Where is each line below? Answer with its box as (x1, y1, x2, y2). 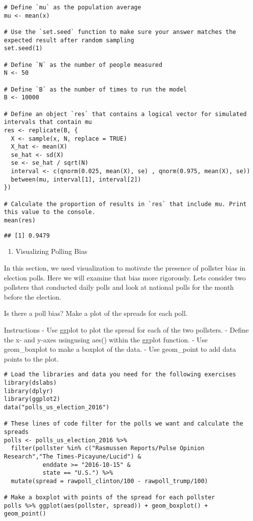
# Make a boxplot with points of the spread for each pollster (4, 494, 215, 501)
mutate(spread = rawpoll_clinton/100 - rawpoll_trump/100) (11, 477, 208, 485)
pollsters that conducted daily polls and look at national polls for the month (4, 282, 234, 292)
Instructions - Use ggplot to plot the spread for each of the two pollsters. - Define (4, 324, 249, 335)
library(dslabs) (4, 379, 57, 386)
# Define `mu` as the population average (4, 4, 141, 11)
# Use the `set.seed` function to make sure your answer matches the (4, 28, 236, 35)
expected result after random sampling (4, 36, 134, 44)
